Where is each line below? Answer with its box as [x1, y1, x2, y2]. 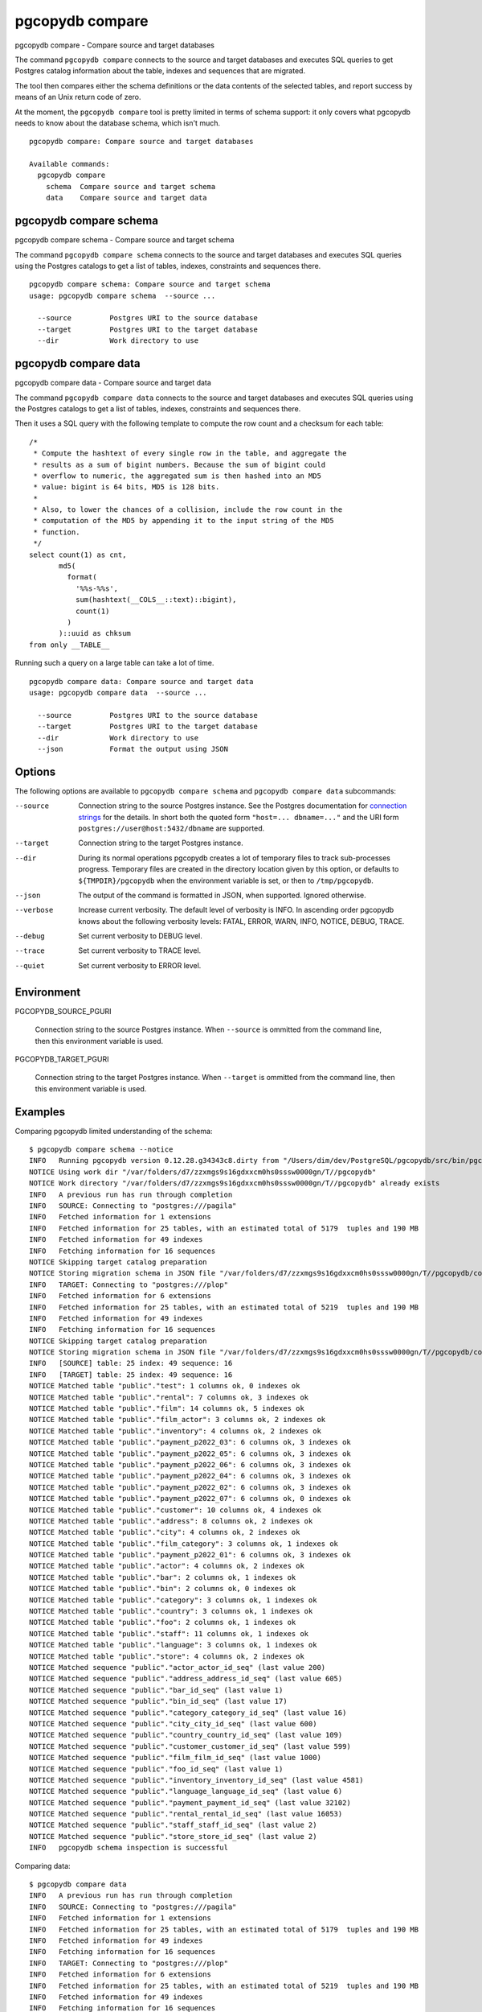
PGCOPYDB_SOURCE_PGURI [14, 1006, 112, 1016]
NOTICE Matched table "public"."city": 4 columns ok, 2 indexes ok [29, 1528, 300, 1537]
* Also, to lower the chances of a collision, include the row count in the [33, 505, 343, 514]
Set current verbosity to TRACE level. [78, 946, 202, 955]
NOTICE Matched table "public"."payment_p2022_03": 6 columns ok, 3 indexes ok [29, 1437, 351, 1447]
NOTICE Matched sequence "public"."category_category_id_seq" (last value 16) [29, 1708, 347, 1717]
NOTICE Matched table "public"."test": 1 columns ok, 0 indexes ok [29, 1381, 300, 1391]
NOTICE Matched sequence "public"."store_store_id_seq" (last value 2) [29, 1832, 317, 1841]
